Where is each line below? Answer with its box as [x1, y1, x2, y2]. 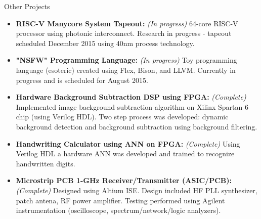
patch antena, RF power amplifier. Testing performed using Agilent [16, 195, 225, 205]
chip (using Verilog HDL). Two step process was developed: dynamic [16, 111, 229, 122]
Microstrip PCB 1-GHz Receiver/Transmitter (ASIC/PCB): [16, 175, 232, 186]
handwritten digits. [16, 158, 75, 168]
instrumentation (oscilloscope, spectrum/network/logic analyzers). [16, 205, 221, 215]
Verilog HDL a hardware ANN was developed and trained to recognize [16, 148, 235, 159]
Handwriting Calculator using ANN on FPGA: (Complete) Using [16, 138, 240, 149]
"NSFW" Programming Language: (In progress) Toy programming [16, 55, 237, 65]
